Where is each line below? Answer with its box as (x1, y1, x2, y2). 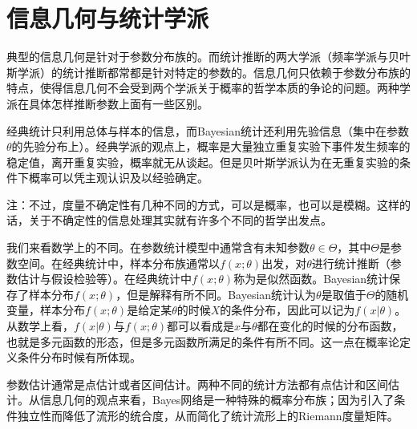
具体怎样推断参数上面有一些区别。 (28, 95, 208, 111)
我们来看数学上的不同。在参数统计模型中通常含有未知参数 (6, 239, 310, 256)
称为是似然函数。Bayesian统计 (233, 270, 390, 287)
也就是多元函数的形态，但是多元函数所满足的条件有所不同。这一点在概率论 (6, 333, 399, 350)
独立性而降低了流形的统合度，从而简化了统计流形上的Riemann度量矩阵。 (17, 407, 399, 423)
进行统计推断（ (311, 254, 391, 271)
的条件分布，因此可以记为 (220, 302, 355, 318)
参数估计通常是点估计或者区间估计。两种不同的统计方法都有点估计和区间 (6, 375, 388, 392)
